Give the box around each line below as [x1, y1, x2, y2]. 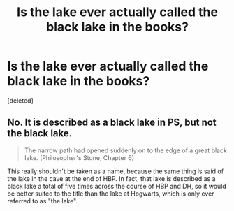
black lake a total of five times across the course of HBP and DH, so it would [7, 182, 227, 190]
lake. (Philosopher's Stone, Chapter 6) [24, 153, 135, 161]
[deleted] [7, 96, 34, 105]
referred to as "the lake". [7, 196, 78, 205]
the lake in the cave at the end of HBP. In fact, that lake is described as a [7, 174, 216, 182]
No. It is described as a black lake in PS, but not [7, 117, 217, 129]
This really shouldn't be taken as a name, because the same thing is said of [7, 167, 224, 175]
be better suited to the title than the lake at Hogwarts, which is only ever [7, 189, 214, 198]
